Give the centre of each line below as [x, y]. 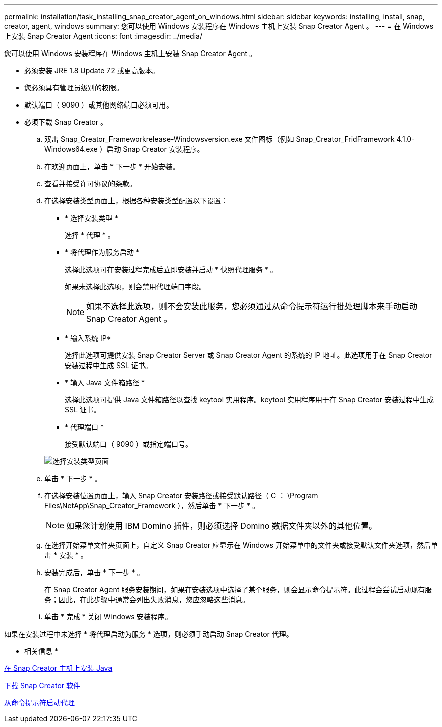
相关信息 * [41, 651]
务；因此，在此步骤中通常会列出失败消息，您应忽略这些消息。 [147, 600]
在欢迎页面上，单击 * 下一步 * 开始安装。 [112, 166]
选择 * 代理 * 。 [90, 235]
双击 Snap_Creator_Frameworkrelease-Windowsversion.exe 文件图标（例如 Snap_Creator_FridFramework [219, 139]
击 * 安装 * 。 [66, 555]
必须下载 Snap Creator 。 [66, 122]
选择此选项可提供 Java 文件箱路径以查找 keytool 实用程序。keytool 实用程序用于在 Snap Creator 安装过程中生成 [249, 400]
